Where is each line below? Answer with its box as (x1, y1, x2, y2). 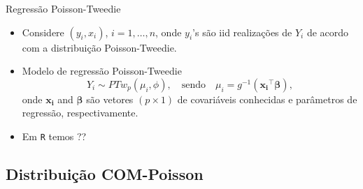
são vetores (86, 91, 134, 106)
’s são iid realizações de (192, 24, 292, 39)
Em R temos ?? (22, 128, 87, 143)
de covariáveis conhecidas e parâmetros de (177, 91, 357, 106)
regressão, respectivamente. (22, 105, 138, 120)
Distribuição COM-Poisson (6, 163, 204, 185)
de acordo (306, 24, 349, 39)
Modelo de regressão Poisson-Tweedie (22, 63, 182, 78)
